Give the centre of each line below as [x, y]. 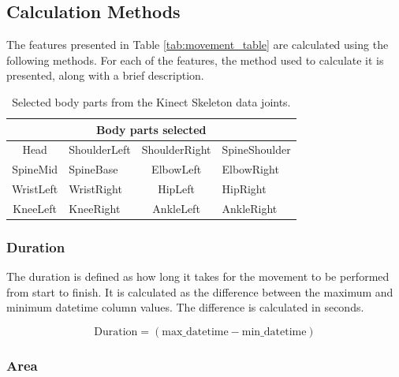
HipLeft [177, 189]
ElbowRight [250, 169]
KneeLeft [35, 208]
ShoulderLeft [100, 149]
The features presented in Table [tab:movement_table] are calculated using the [198, 45]
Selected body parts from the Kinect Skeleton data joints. [151, 101]
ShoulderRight [176, 149]
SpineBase [93, 169]
